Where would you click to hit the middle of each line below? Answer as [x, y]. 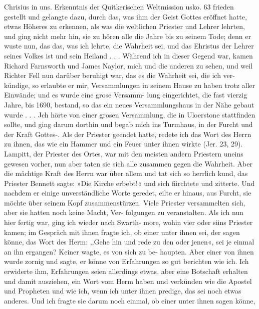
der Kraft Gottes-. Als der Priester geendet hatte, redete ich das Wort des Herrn [128, 134]
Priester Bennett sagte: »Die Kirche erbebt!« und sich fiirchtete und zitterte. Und [129, 183]
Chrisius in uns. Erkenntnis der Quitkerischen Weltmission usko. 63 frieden [119, 6]
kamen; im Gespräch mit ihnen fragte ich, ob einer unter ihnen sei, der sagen [122, 232]
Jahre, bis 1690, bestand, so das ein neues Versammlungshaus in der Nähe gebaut [129, 104]
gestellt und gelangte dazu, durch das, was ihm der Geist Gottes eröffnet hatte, [125, 16]
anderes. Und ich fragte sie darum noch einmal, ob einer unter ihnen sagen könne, [130, 300]
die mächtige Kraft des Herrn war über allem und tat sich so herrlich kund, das [126, 173]
